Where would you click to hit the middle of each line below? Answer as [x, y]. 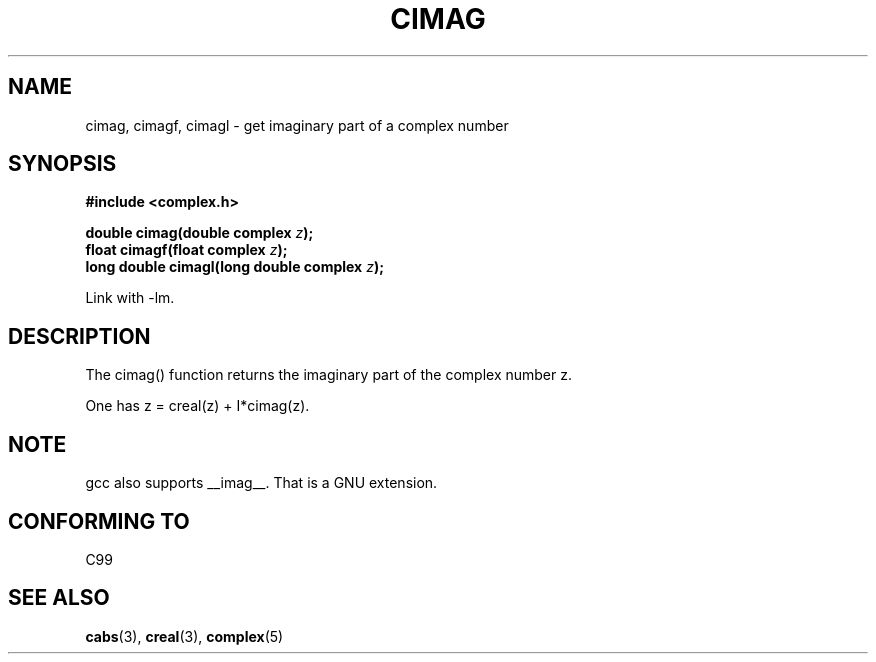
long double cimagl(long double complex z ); [234, 267]
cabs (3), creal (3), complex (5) [184, 636]
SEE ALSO [59, 598]
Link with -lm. [130, 298]
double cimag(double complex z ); [199, 233]
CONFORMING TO [99, 521]
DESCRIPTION [79, 336]
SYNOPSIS [62, 164]
